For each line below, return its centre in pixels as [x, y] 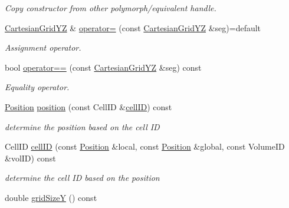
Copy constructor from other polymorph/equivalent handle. [111, 8]
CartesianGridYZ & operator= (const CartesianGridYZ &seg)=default [133, 27]
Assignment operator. [43, 47]
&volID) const [30, 158]
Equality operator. [37, 87]
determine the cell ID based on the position [82, 178]
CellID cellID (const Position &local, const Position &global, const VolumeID [145, 146]
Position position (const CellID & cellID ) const [88, 106]
